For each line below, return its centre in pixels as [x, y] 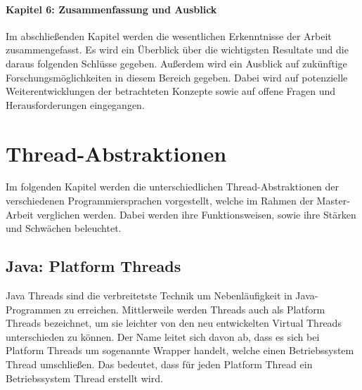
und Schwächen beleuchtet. [64, 228]
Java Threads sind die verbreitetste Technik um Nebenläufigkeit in [149, 295]
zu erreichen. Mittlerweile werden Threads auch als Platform [195, 309]
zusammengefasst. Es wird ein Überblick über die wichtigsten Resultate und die [177, 50]
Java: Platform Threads [93, 266]
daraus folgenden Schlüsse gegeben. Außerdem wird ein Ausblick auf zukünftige [176, 63]
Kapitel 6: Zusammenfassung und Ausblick [111, 9]
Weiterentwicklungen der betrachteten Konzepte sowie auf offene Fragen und [171, 91]
